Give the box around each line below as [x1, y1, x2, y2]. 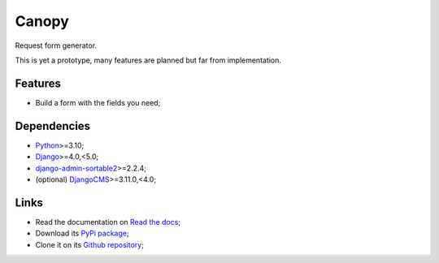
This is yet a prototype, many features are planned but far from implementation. [15, 55, 282, 65]
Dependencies [15, 119, 91, 133]
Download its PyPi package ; [35, 228, 129, 239]
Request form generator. [15, 41, 98, 50]
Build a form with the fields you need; [35, 97, 161, 107]
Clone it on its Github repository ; [35, 239, 144, 249]
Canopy [15, 12, 69, 30]
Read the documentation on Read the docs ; [35, 217, 181, 226]
